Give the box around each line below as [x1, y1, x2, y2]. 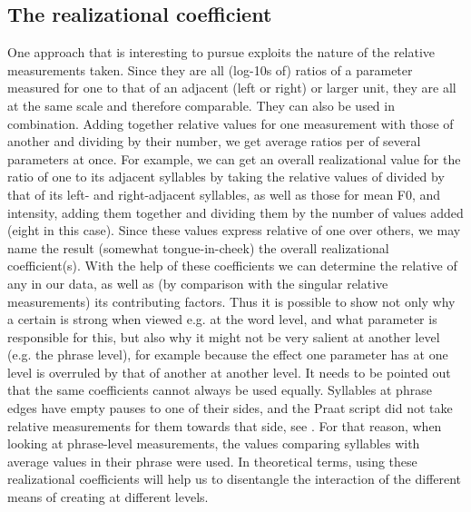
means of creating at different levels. [7, 487, 209, 507]
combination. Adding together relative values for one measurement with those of [7, 113, 454, 133]
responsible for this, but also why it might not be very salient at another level [7, 327, 440, 346]
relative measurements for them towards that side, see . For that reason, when [7, 416, 442, 435]
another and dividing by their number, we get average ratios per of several [7, 132, 421, 151]
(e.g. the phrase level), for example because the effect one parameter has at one [7, 345, 448, 364]
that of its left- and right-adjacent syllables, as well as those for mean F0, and [7, 184, 441, 203]
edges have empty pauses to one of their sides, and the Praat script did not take [7, 399, 453, 418]
